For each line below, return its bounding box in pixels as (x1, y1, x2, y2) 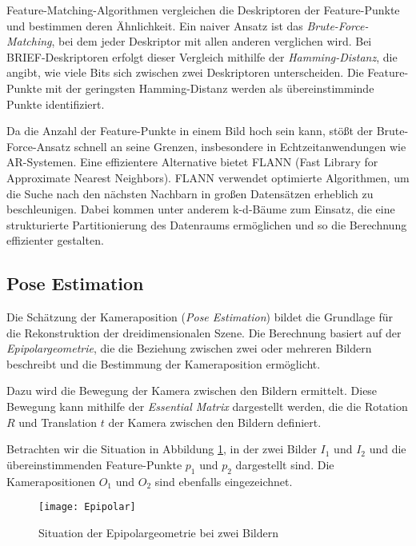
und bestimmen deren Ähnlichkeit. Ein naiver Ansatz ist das (6, 17, 303, 34)
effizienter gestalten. (6, 232, 104, 249)
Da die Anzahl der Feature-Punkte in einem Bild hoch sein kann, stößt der (6, 122, 374, 139)
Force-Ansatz (6, 137, 71, 154)
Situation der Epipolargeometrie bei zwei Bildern (38, 524, 279, 540)
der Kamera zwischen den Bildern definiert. (108, 413, 322, 430)
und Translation (18, 413, 98, 430)
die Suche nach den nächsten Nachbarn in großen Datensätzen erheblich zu (6, 185, 374, 201)
